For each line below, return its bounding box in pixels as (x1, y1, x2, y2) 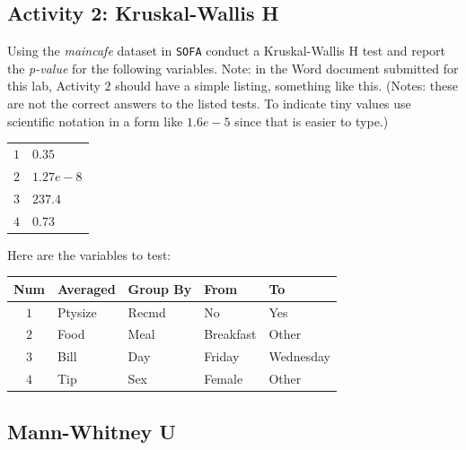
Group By (127, 279, 192, 298)
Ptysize (57, 302, 97, 321)
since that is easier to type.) (234, 111, 389, 130)
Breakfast (204, 325, 257, 343)
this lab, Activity (7, 76, 101, 95)
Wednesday (268, 347, 330, 366)
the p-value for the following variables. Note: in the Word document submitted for (7, 58, 459, 77)
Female (204, 369, 243, 388)
